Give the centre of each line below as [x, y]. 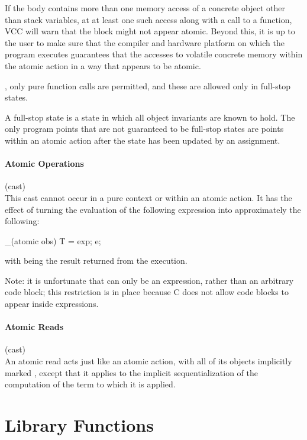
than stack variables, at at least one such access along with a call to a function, [148, 19]
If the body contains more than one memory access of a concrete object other [145, 8]
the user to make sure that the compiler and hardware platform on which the [145, 42]
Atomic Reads [34, 327]
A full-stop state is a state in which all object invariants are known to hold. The [150, 117]
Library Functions [79, 425]
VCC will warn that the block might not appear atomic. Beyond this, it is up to [150, 31]
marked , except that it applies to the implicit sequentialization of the [131, 372]
